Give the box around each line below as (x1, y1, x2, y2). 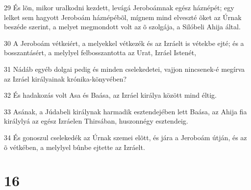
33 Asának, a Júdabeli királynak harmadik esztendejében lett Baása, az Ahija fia (4, 106, 247, 116)
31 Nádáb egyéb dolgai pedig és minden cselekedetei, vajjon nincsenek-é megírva (4, 63, 245, 74)
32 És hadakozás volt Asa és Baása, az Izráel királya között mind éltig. (4, 90, 217, 100)
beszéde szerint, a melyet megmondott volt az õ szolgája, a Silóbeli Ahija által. (4, 21, 241, 32)
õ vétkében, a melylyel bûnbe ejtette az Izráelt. (4, 142, 145, 152)
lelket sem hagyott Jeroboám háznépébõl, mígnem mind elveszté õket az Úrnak (4, 12, 242, 22)
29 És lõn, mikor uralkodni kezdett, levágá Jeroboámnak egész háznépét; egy (4, 2, 234, 12)
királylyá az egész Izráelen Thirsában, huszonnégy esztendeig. (4, 116, 188, 126)
